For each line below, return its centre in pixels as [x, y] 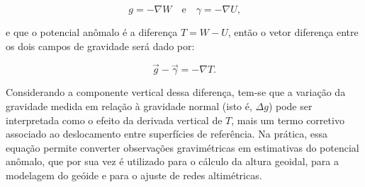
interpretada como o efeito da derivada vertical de [114, 120]
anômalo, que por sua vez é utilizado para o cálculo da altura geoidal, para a [173, 161]
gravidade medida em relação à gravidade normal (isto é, [129, 106]
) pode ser [290, 106]
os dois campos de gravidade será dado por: [100, 46]
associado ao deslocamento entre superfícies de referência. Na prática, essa [167, 134]
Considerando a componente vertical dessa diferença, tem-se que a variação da [176, 92]
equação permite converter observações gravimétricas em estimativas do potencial [182, 147]
